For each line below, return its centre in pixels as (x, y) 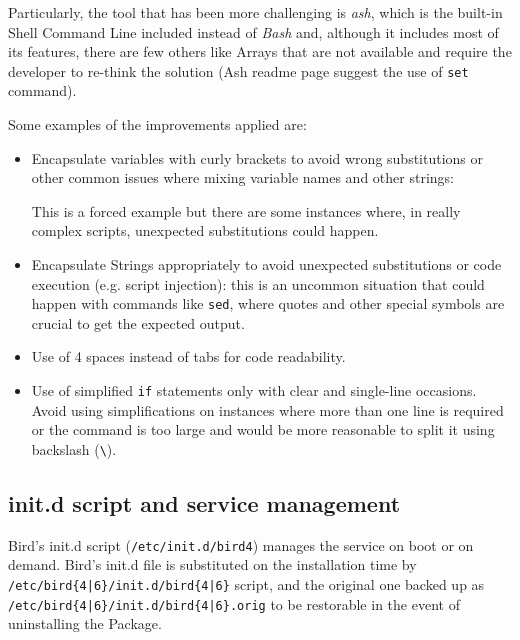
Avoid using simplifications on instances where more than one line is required (267, 409)
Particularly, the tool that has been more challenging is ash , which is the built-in (255, 12)
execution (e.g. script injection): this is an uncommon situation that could (258, 283)
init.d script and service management (204, 502)
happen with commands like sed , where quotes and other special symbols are (268, 303)
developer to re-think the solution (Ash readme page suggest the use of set (238, 70)
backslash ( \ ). (74, 448)
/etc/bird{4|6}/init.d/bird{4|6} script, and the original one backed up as (246, 583)
